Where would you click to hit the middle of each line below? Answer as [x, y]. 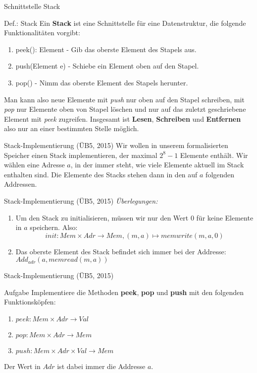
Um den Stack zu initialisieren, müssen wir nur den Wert [102, 217]
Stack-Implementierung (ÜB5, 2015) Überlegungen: [81, 200]
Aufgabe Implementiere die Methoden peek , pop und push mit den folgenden [124, 292]
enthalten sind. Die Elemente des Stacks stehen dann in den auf [101, 174]
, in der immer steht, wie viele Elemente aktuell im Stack [157, 165]
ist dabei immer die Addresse [101, 366]
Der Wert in [22, 366]
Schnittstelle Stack [32, 6]
